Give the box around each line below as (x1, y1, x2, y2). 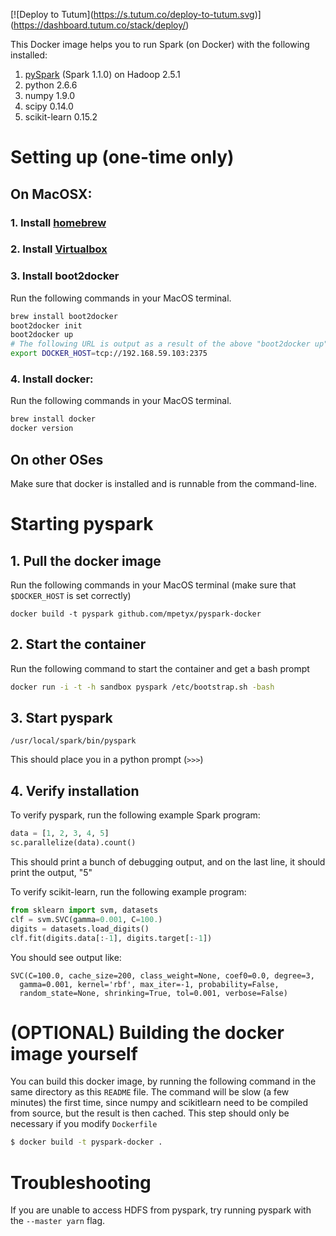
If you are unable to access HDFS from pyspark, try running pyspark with (10, 1204, 312, 1216)
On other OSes (10, 451, 104, 468)
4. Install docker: (10, 372, 94, 386)
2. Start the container (10, 636, 147, 653)
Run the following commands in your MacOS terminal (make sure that (10, 579, 297, 591)
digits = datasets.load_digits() (10, 924, 150, 934)
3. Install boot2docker (10, 269, 120, 283)
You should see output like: (10, 951, 122, 963)
